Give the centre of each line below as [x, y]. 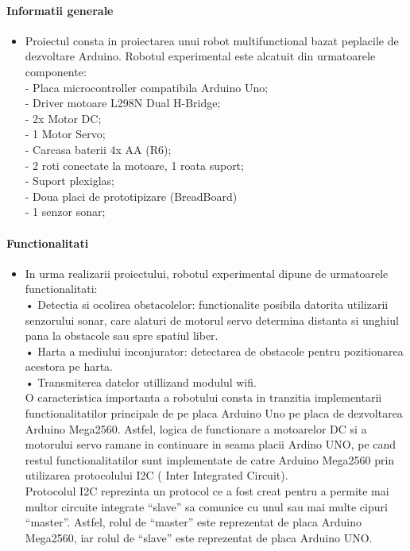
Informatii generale [60, 10]
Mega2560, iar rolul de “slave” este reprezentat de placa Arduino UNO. [199, 537]
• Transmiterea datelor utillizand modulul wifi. [141, 381]
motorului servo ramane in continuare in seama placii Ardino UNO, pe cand [211, 444]
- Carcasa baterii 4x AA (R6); [98, 149]
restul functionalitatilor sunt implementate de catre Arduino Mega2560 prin [210, 459]
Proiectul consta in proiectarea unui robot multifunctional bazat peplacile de [212, 40]
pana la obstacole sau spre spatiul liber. [122, 335]
